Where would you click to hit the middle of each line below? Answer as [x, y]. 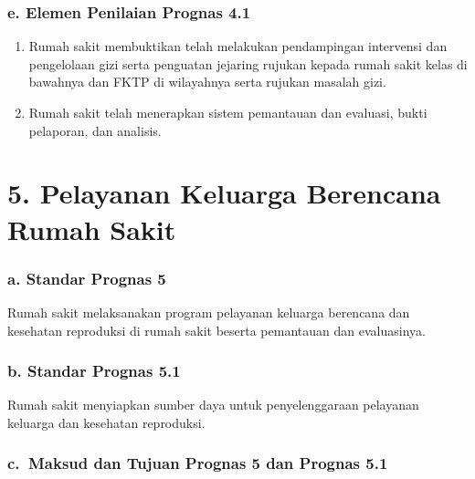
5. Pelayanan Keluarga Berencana [224, 193]
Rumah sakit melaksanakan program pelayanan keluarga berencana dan [209, 312]
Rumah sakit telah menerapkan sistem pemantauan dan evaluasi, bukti [228, 112]
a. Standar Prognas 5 [87, 278]
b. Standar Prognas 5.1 [94, 371]
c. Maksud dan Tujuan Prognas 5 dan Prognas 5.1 [198, 463]
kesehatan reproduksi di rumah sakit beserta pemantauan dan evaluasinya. [216, 330]
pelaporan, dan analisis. [95, 130]
